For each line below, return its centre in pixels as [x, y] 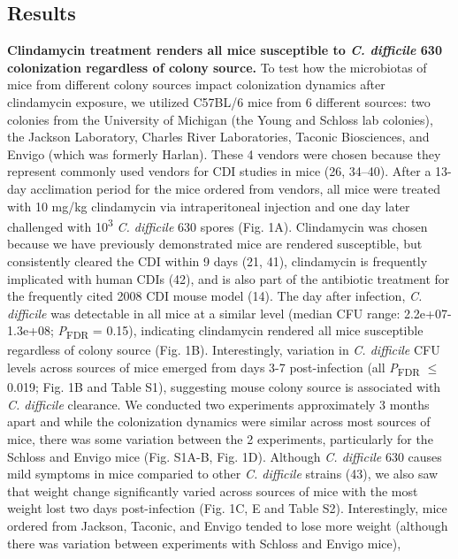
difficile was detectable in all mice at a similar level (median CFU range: [204, 313]
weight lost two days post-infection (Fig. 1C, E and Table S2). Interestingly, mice [227, 508]
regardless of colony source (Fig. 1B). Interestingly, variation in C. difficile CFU [224, 350]
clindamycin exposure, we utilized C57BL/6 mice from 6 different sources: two [219, 101]
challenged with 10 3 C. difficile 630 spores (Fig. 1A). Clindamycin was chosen [218, 225]
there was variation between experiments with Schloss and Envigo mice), [204, 543]
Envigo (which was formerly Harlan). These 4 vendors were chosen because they [224, 153]
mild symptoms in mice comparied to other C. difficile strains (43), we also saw [223, 474]
